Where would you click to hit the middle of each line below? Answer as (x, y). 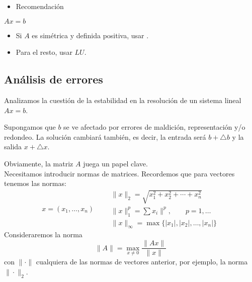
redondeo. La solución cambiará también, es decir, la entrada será (105, 136)
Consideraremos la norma (43, 234)
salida (13, 147)
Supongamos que (30, 127)
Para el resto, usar (44, 52)
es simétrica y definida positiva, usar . (90, 35)
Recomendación (40, 6)
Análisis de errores (54, 79)
